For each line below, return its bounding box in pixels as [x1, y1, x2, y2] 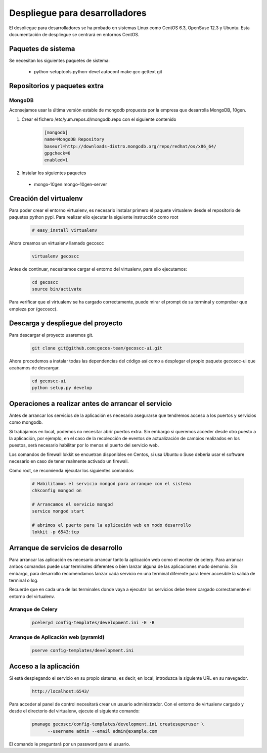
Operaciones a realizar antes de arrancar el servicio [9, 399, 172, 408]
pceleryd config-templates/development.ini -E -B [32, 620, 155, 626]
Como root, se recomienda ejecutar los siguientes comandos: [9, 467, 134, 473]
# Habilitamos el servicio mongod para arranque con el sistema [32, 481, 191, 486]
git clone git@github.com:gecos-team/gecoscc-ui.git [32, 345, 163, 351]
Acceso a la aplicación [9, 662, 80, 670]
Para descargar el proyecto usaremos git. [9, 332, 93, 338]
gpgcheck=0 [44, 150, 71, 156]
